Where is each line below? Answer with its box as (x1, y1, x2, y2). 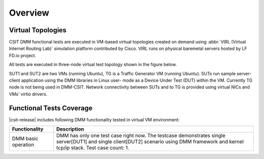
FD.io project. (9, 52, 36, 58)
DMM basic (12, 135, 39, 142)
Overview (9, 7, 49, 18)
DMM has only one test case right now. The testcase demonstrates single (56, 132, 226, 139)
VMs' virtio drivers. (9, 91, 47, 97)
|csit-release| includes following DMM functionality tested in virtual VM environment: (9, 116, 180, 122)
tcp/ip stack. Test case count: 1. (56, 144, 130, 151)
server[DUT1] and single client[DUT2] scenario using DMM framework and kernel (56, 138, 244, 145)
